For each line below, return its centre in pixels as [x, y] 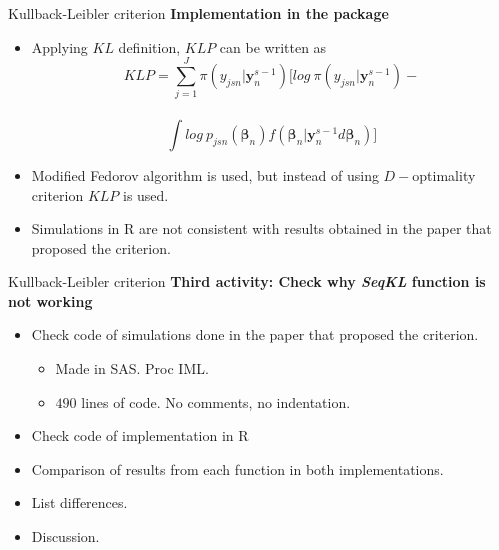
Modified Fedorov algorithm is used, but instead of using [205, 174]
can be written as [273, 46]
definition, [149, 46]
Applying [59, 46]
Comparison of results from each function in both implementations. [237, 468]
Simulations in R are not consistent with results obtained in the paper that [261, 228]
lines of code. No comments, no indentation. [216, 401]
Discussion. [65, 536]
